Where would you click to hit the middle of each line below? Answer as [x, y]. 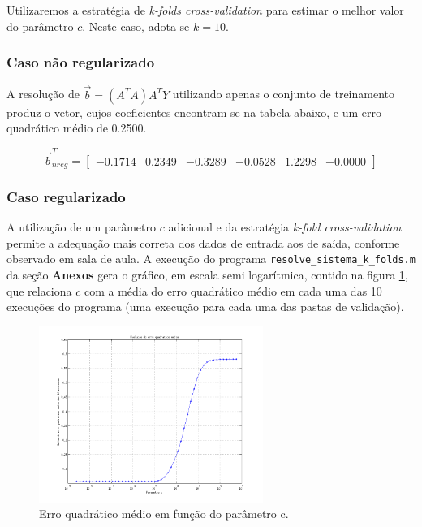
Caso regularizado [66, 196]
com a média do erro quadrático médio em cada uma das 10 [233, 290]
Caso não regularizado [81, 62]
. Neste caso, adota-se [136, 26]
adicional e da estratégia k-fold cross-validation [285, 227]
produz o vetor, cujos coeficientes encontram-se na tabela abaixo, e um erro [194, 112]
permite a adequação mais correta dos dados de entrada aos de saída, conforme [203, 242]
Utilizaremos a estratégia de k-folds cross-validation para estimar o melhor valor [205, 10]
